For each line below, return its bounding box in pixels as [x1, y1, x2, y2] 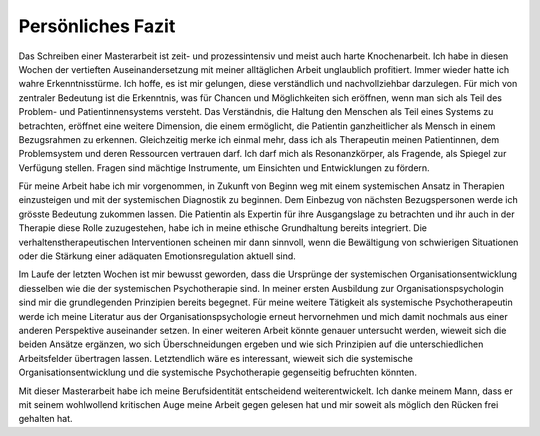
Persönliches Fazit [18, 15, 176, 37]
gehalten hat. [18, 413, 74, 425]
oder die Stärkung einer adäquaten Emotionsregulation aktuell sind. [18, 250, 297, 262]
